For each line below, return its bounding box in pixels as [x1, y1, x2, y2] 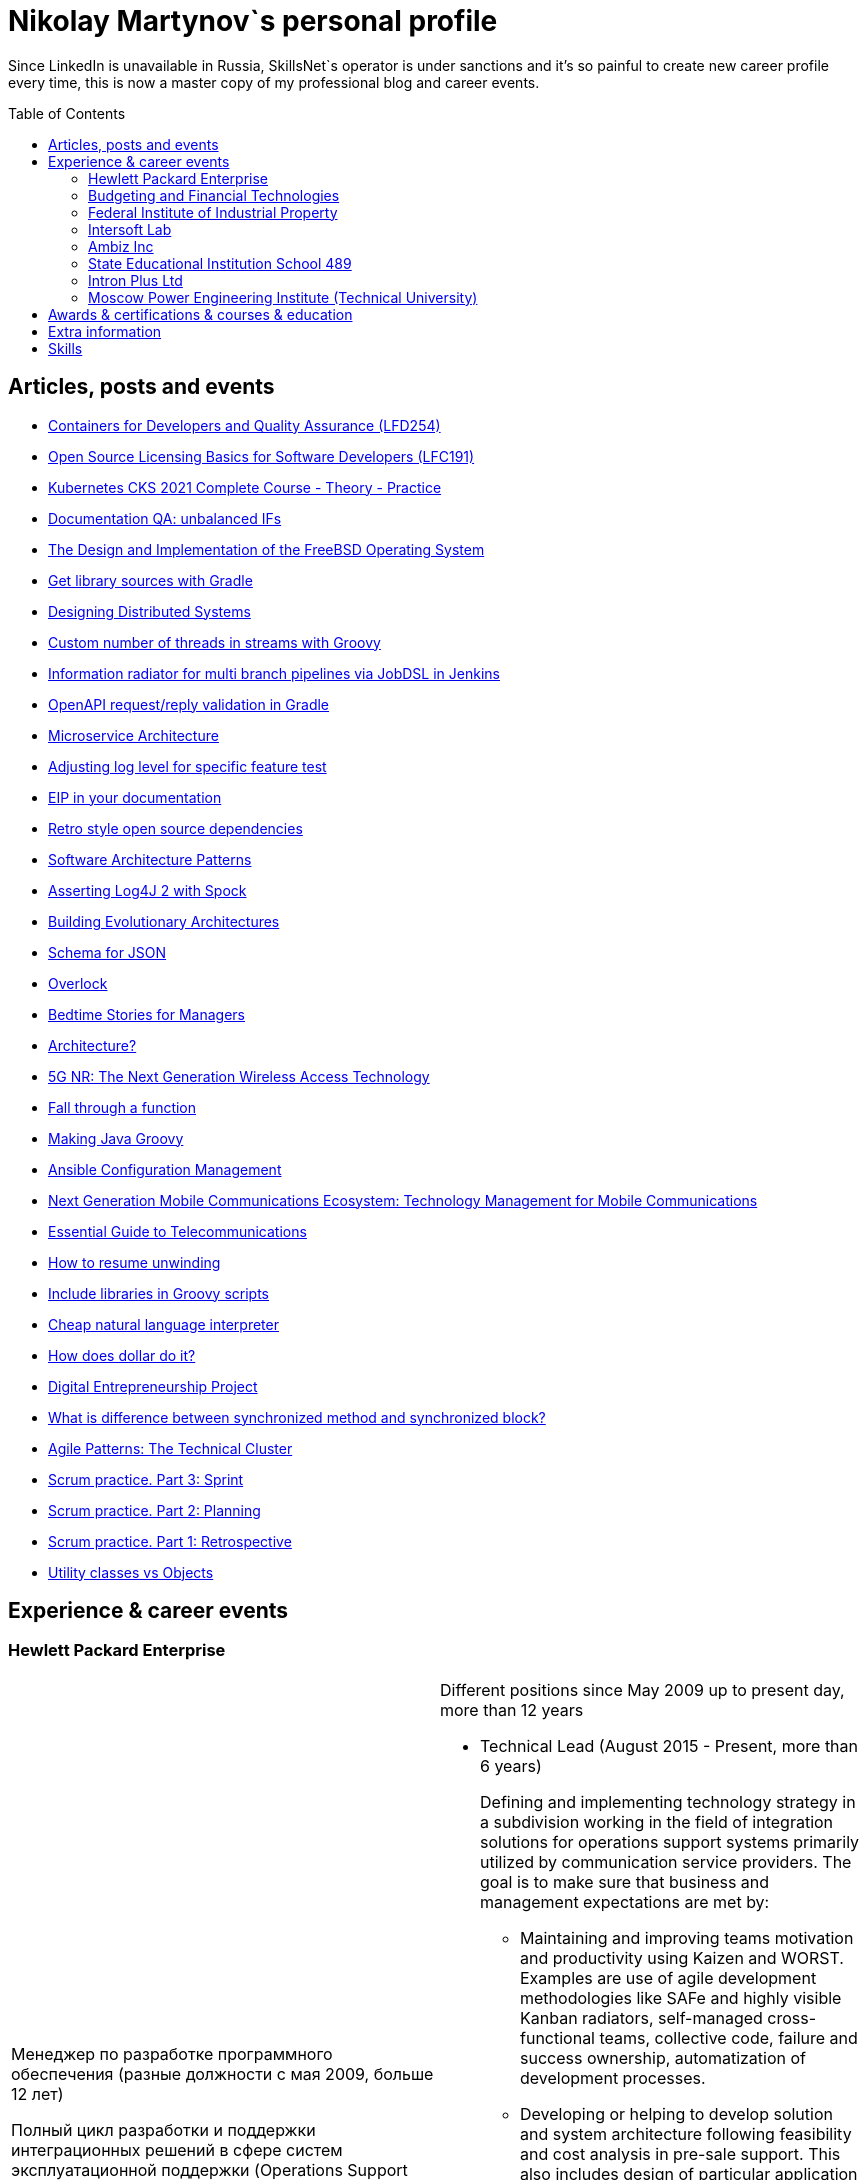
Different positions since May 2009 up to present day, [440, 1679, 845, 1700]
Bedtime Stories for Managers [48, 1005, 245, 1023]
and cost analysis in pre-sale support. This [520, 2143, 841, 2164]
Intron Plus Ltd [88, 271, 183, 289]
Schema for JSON [48, 943, 167, 961]
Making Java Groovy [48, 1129, 184, 1147]
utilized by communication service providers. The [480, 1851, 852, 1872]
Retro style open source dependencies [48, 819, 303, 837]
